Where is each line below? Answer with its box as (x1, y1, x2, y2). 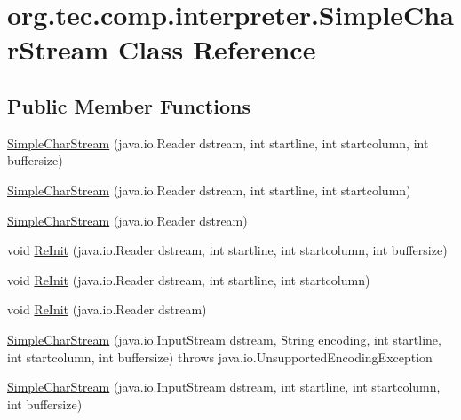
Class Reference (117, 31, 316, 67)
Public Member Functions (7, 91, 250, 119)
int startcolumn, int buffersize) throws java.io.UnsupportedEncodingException (7, 347, 433, 366)
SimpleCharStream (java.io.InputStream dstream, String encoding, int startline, (7, 329, 441, 348)
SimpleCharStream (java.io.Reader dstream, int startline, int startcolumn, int (7, 133, 429, 152)
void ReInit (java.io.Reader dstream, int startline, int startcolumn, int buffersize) (7, 241, 448, 259)
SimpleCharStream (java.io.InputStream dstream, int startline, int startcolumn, (7, 377, 441, 396)
